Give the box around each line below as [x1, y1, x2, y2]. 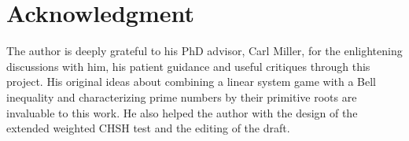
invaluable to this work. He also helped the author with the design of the [6, 104, 358, 121]
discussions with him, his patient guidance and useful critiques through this [6, 58, 370, 74]
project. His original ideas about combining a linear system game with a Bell [6, 73, 376, 90]
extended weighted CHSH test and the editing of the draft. [6, 120, 290, 136]
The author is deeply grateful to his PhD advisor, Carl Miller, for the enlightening [6, 43, 403, 59]
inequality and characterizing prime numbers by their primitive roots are [6, 88, 357, 105]
